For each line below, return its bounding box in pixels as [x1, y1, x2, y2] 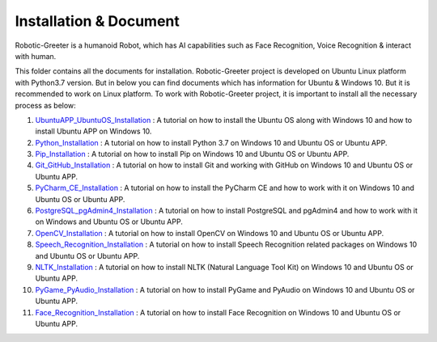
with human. [15, 51, 57, 61]
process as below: [15, 100, 76, 110]
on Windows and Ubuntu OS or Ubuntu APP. [35, 217, 184, 226]
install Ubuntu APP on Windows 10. [35, 126, 152, 137]
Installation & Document [15, 12, 180, 30]
